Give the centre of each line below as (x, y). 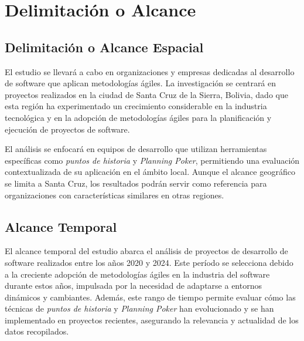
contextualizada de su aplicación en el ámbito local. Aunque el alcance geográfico (150, 172)
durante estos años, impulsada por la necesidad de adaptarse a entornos (133, 286)
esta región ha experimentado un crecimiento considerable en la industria (136, 106)
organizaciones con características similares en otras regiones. (115, 195)
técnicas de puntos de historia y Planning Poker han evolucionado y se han (139, 308)
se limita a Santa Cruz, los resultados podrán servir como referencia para (136, 183)
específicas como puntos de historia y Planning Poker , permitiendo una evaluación (152, 160)
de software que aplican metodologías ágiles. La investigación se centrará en (141, 83)
